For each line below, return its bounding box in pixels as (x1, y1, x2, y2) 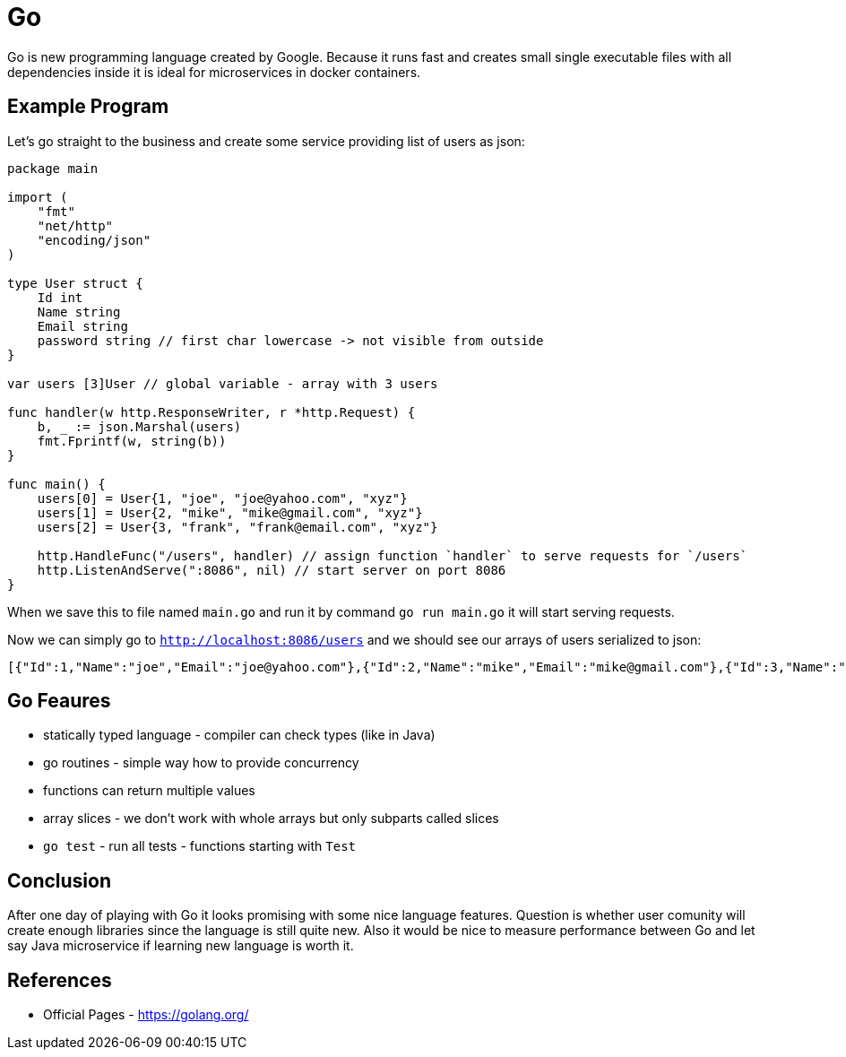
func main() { (7, 476, 106, 491)
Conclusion (7, 869, 112, 892)
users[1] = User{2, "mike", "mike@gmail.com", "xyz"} (37, 505, 423, 520)
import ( (7, 189, 68, 204)
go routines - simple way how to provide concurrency (43, 755, 359, 771)
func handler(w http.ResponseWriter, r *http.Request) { (7, 404, 416, 420)
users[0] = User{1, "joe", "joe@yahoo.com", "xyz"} (37, 490, 408, 506)
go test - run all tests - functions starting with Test (43, 838, 357, 854)
